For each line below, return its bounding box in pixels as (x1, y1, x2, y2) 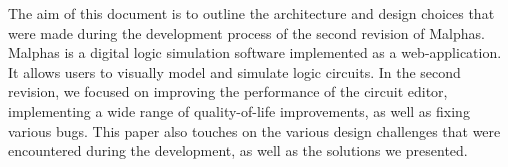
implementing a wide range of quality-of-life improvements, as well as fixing (8, 100, 470, 121)
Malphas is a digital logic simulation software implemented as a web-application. (8, 42, 502, 63)
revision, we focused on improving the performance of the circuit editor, (8, 81, 448, 102)
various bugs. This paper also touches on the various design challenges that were (8, 120, 501, 141)
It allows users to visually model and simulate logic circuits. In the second (8, 61, 461, 82)
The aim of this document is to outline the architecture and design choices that (8, 3, 495, 23)
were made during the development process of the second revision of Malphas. (8, 22, 485, 43)
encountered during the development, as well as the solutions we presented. (8, 140, 468, 161)
